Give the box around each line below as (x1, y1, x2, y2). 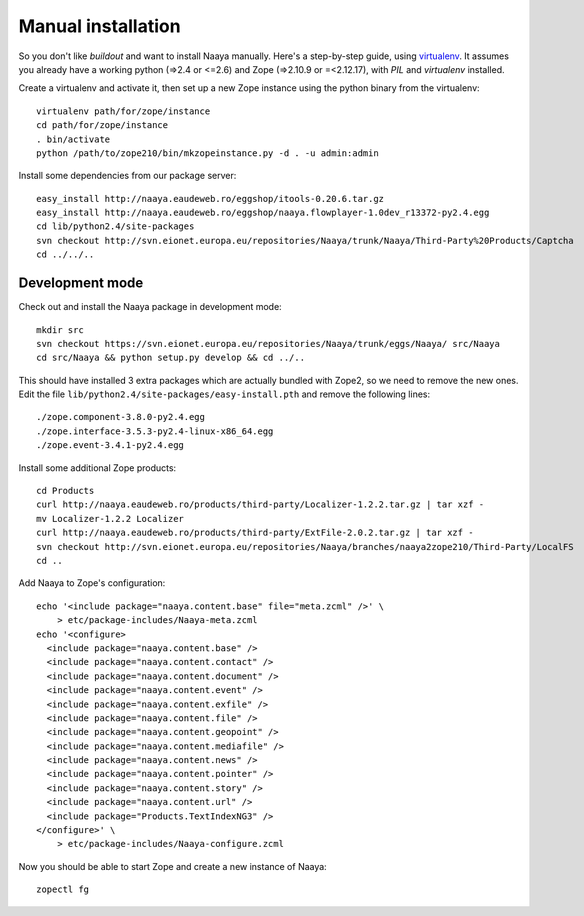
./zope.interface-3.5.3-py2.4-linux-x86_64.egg (36, 425, 274, 437)
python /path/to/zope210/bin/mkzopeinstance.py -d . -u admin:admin (36, 147, 379, 159)
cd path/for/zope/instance (36, 120, 169, 131)
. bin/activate (36, 133, 111, 145)
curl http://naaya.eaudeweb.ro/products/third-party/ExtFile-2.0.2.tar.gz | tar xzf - (36, 527, 474, 539)
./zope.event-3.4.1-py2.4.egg (36, 440, 185, 451)
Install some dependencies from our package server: (18, 170, 237, 182)
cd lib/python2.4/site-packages (36, 221, 195, 232)
